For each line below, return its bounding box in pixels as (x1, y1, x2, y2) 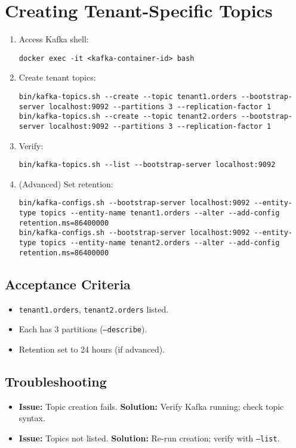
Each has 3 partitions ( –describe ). (18, 323, 147, 335)
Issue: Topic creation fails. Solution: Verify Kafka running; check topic (18, 400, 284, 412)
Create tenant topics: (18, 71, 96, 84)
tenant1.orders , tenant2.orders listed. (18, 302, 169, 315)
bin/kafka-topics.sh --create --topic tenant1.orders (18, 92, 237, 101)
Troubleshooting (5, 372, 107, 390)
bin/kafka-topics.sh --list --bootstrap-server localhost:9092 (18, 160, 276, 169)
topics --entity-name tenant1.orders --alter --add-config (40, 209, 280, 218)
